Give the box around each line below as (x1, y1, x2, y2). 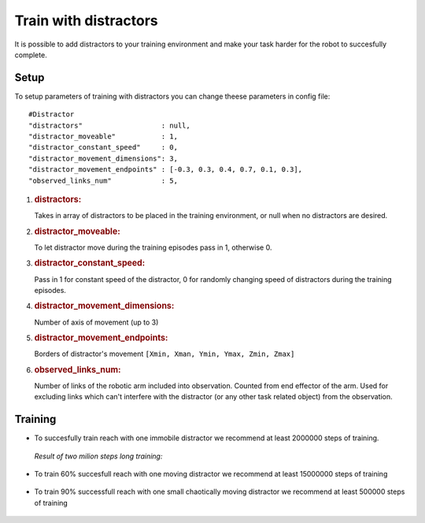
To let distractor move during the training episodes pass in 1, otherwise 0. (34, 243, 272, 252)
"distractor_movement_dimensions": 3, (28, 154, 179, 163)
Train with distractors (14, 12, 158, 29)
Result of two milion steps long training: (34, 451, 163, 461)
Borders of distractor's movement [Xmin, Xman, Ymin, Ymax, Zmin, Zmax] (34, 349, 295, 358)
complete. (14, 50, 47, 59)
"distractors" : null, (28, 121, 190, 130)
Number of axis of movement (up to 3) (34, 317, 159, 327)
